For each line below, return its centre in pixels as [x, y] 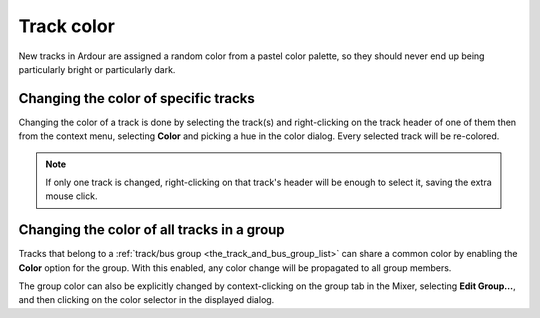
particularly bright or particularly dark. [97, 69]
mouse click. [71, 196]
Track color [66, 26]
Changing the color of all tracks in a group [151, 230]
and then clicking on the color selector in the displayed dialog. [146, 300]
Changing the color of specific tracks [136, 98]
